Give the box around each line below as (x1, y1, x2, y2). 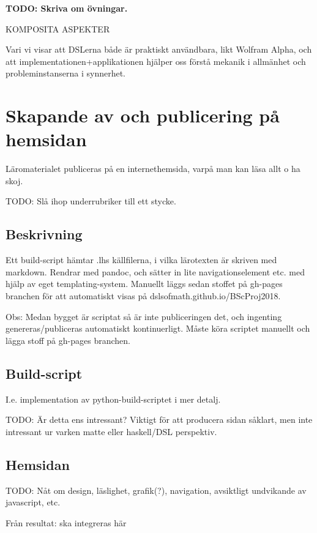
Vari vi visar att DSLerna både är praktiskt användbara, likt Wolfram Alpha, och (6, 43, 312, 56)
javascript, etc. (6, 496, 61, 509)
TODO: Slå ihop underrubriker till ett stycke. (6, 195, 176, 207)
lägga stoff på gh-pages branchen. (6, 334, 130, 346)
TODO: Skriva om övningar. (6, 2, 128, 14)
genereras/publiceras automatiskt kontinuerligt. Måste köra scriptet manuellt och (6, 322, 310, 335)
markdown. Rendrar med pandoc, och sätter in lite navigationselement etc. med (6, 265, 305, 278)
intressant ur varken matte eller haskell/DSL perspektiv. (6, 425, 217, 438)
